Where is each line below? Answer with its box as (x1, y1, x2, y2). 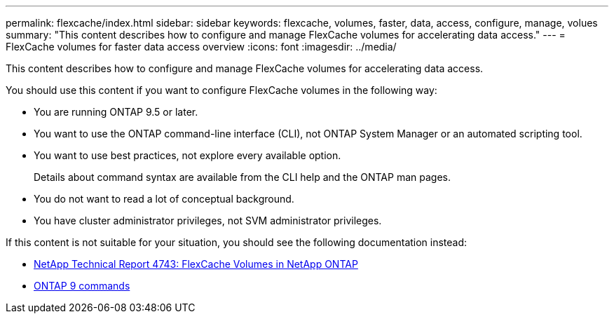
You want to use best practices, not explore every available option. (34, 149, 341, 161)
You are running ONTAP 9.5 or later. (34, 106, 198, 118)
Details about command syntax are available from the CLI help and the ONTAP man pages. (34, 171, 451, 183)
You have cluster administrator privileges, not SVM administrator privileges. (34, 215, 382, 226)
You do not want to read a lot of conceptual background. (34, 193, 294, 205)
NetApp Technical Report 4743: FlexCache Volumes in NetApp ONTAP (34, 258, 358, 270)
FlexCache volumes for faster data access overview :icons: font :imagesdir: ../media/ (6, 41, 397, 53)
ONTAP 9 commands (34, 280, 130, 292)
